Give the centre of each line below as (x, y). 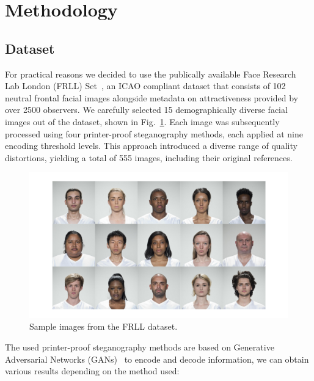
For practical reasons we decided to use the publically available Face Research (151, 74)
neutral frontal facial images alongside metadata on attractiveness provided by (152, 97)
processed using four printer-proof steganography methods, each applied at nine (154, 133)
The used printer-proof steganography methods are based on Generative (140, 347)
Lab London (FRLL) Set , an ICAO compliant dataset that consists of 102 (145, 86)
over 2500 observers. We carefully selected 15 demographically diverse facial (146, 110)
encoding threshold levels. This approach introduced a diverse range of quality (151, 146)
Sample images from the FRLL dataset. (104, 326)
